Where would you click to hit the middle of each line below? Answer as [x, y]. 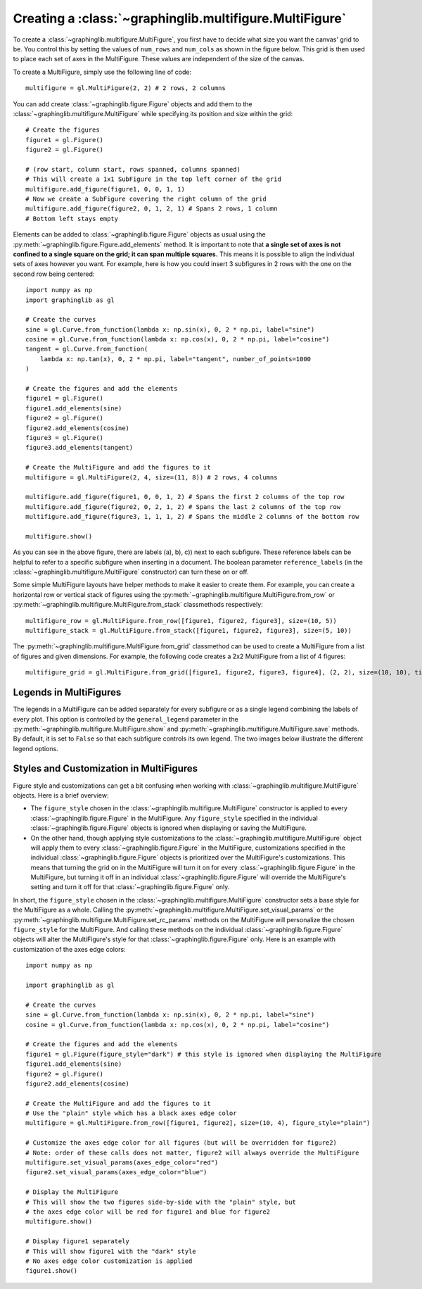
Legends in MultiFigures [67, 692]
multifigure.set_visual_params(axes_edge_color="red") [122, 1163]
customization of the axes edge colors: [69, 949]
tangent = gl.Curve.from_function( [87, 349]
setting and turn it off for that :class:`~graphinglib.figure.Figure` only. [130, 887]
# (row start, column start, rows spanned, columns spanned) [133, 169]
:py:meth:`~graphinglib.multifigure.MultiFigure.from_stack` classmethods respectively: [138, 605]
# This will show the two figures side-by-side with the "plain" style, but [161, 1202]
